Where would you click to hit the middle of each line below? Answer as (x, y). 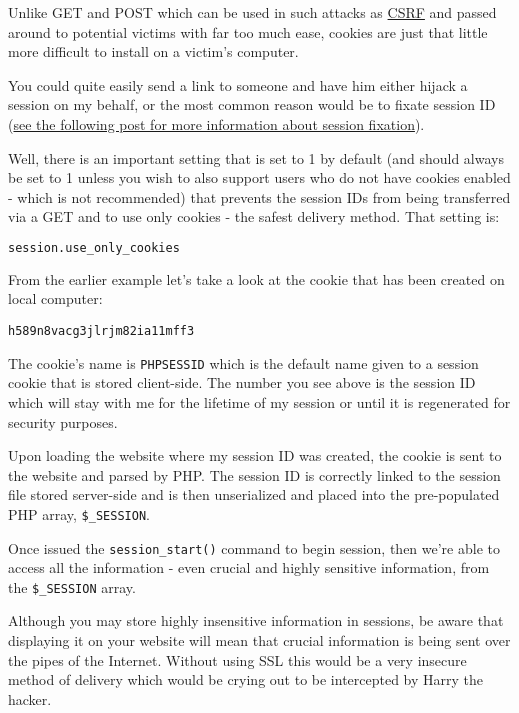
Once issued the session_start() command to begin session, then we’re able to (254, 547)
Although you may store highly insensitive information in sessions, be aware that (256, 620)
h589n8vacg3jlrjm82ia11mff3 (101, 331)
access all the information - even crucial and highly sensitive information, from (249, 567)
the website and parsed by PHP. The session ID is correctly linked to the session (254, 474)
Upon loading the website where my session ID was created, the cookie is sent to (255, 455)
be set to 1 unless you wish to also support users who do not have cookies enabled (259, 177)
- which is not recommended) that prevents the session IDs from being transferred (259, 196)
